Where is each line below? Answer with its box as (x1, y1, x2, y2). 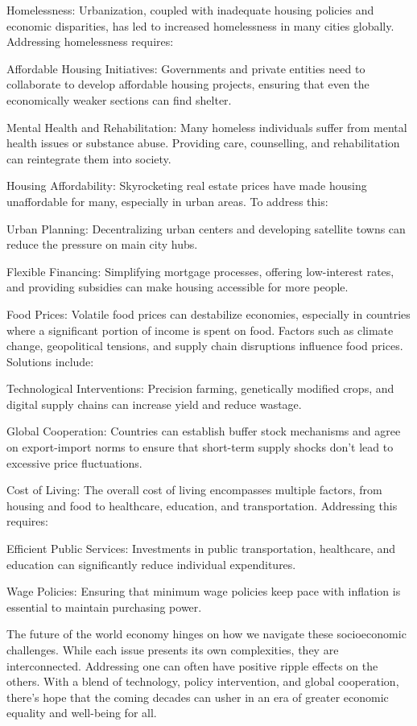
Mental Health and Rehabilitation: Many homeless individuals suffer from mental (6, 118, 407, 135)
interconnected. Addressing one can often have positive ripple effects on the (6, 657, 378, 674)
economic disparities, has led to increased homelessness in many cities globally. (6, 17, 394, 34)
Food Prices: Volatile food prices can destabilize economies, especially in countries (6, 305, 411, 322)
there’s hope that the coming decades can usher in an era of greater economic (6, 688, 389, 705)
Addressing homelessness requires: (6, 33, 174, 50)
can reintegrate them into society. (6, 150, 171, 167)
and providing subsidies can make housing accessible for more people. (6, 278, 349, 295)
